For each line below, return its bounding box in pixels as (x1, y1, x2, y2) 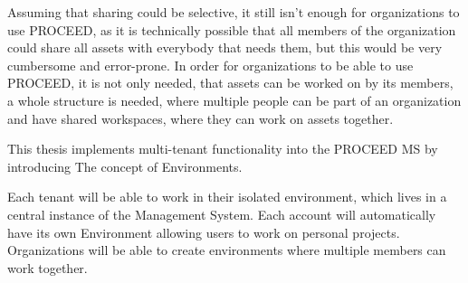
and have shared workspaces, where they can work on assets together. (7, 108, 394, 127)
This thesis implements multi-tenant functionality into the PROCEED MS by (7, 139, 438, 158)
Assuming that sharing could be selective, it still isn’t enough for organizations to (7, 3, 460, 21)
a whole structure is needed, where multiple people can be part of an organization (7, 90, 462, 109)
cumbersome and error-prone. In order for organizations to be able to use (7, 55, 414, 74)
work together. (7, 258, 88, 277)
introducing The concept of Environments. (7, 156, 243, 175)
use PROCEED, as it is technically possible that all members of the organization (7, 20, 456, 39)
